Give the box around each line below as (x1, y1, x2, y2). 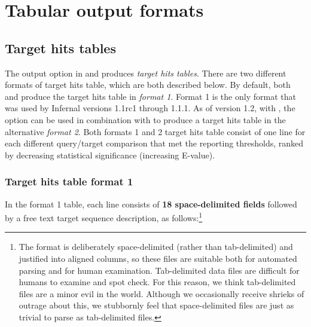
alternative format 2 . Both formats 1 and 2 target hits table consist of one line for (5, 125, 306, 137)
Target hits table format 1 (5, 174, 133, 189)
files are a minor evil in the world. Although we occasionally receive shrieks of (19, 287, 304, 300)
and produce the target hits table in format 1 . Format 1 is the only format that (5, 90, 296, 102)
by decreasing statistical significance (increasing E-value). (5, 148, 215, 161)
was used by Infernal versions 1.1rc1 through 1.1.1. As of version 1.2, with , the (5, 102, 295, 114)
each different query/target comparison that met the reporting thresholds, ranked (5, 137, 304, 149)
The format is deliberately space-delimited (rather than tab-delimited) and (19, 240, 293, 253)
